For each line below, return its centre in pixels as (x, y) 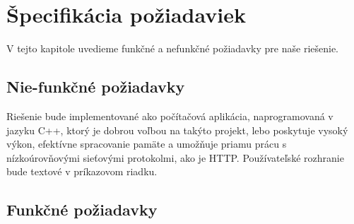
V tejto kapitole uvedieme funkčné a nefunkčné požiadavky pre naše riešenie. (173, 48)
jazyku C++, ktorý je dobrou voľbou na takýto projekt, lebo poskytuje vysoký (177, 130)
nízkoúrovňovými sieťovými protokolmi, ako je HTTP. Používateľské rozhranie (175, 157)
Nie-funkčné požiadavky (96, 87)
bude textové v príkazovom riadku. (82, 171)
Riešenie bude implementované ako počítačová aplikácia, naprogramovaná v (170, 116)
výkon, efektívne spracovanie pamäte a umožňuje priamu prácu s (147, 144)
